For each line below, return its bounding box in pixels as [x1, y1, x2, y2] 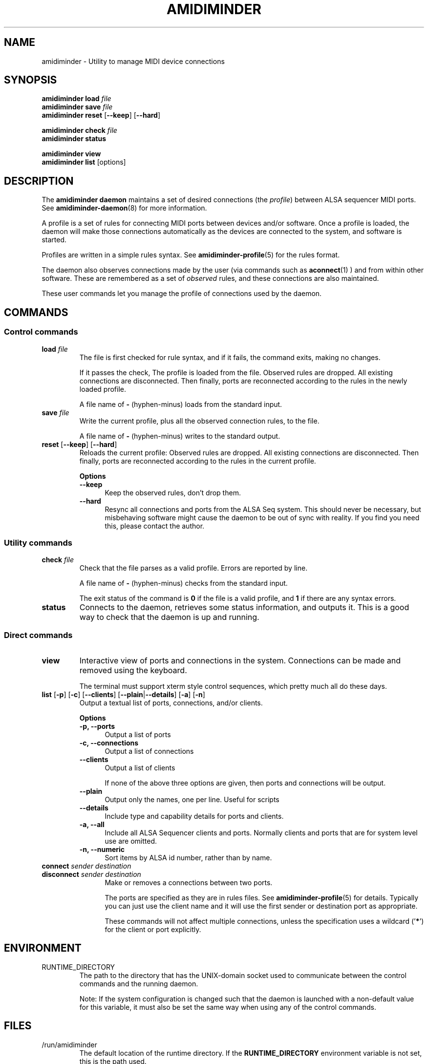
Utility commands [4, 537, 73, 548]
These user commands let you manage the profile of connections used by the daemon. [42, 289, 322, 298]
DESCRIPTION [4, 174, 74, 187]
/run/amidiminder [42, 1040, 97, 1049]
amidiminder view [42, 149, 101, 158]
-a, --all [79, 820, 105, 829]
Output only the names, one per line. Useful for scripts [105, 795, 279, 804]
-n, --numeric [79, 845, 125, 853]
